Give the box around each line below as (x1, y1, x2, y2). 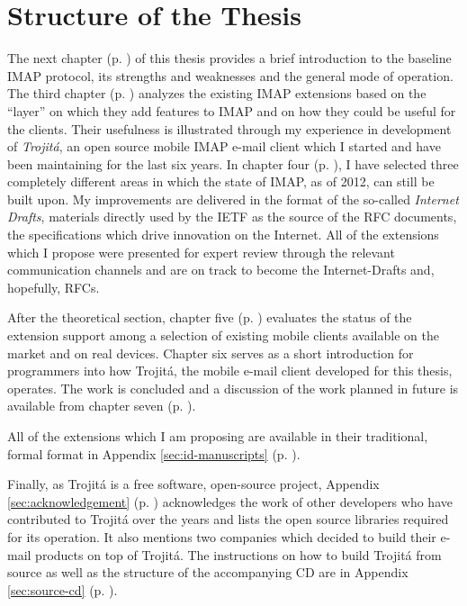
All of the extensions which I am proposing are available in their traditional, (7, 427, 428, 445)
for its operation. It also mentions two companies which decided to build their (7, 527, 436, 546)
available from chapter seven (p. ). (7, 396, 196, 415)
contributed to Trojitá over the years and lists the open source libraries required (7, 510, 449, 529)
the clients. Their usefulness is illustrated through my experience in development (7, 119, 452, 138)
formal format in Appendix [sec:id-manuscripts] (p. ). (7, 444, 301, 463)
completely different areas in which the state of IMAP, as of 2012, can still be (7, 172, 435, 191)
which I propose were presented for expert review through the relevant (7, 242, 395, 261)
